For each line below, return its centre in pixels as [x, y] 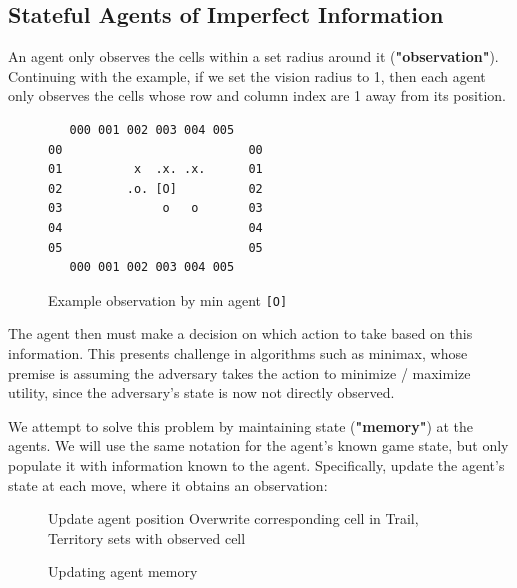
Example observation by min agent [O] [168, 299]
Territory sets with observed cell [147, 537]
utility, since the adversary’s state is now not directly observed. [201, 392]
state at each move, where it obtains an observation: [168, 484]
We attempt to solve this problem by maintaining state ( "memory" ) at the [241, 425]
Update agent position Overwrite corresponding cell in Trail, [233, 518]
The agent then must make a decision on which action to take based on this [240, 333]
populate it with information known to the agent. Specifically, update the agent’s [256, 464]
